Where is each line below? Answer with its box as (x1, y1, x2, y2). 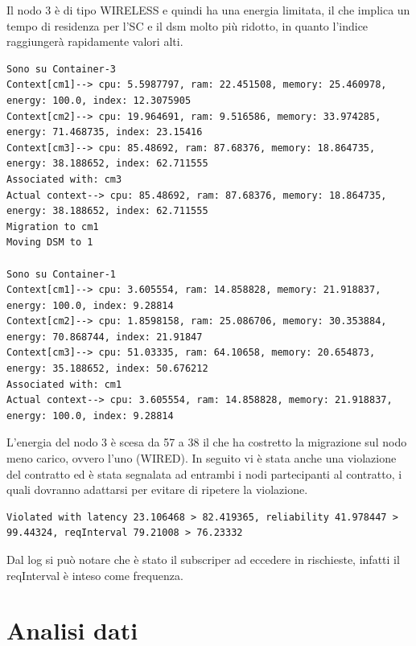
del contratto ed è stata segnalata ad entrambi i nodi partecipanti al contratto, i (6, 465, 402, 482)
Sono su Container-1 (6, 268, 117, 280)
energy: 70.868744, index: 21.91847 (6, 331, 203, 343)
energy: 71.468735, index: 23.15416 (6, 126, 203, 138)
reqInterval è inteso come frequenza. (6, 566, 183, 583)
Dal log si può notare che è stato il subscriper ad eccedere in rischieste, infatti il (6, 551, 400, 567)
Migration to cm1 (6, 220, 99, 232)
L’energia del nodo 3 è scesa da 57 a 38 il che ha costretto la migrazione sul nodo (6, 434, 407, 451)
